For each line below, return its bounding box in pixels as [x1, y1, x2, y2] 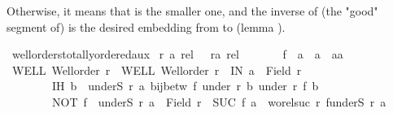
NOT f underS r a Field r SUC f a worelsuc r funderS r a [51, 93, 386, 110]
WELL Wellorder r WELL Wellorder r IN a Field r [11, 61, 302, 78]
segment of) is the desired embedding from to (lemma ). [7, 18, 286, 35]
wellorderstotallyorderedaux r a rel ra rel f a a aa [11, 46, 343, 63]
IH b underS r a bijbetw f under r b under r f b [51, 77, 319, 94]
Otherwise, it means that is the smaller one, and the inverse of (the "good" [7, 2, 378, 19]
